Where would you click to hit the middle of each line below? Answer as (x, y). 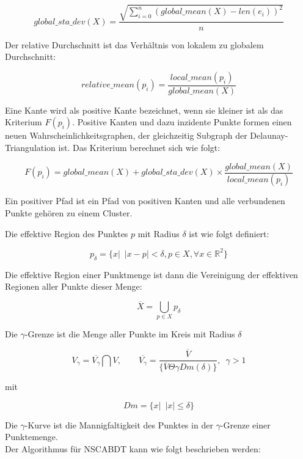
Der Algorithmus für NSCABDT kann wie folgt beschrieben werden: (133, 449)
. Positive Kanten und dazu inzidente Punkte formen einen (182, 122)
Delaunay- (269, 135)
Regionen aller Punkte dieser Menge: (74, 286)
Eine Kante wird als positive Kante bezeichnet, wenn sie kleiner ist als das (144, 110)
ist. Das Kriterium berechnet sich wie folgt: (139, 147)
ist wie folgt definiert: (229, 233)
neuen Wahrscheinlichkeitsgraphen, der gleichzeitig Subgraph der (126, 135)
